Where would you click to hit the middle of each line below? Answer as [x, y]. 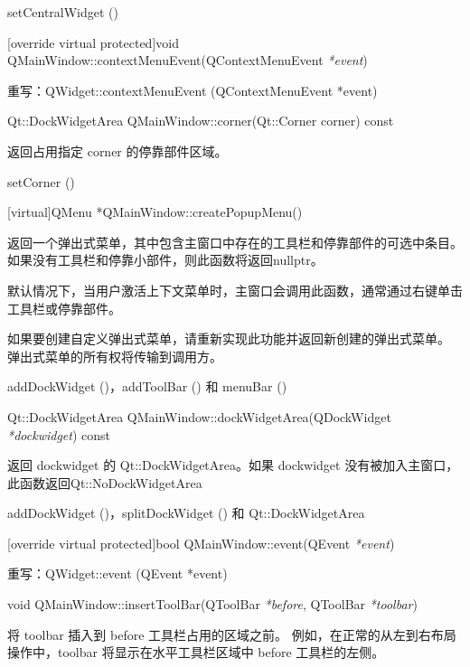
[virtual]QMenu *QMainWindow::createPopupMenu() [155, 212]
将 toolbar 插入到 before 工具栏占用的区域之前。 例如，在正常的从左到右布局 [232, 634]
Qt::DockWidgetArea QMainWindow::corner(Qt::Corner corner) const [201, 121]
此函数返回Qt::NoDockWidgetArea [105, 482]
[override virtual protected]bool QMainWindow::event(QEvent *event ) [201, 543]
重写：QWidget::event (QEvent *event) [117, 573]
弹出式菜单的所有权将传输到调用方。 [115, 356]
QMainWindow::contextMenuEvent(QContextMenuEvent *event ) [188, 60]
